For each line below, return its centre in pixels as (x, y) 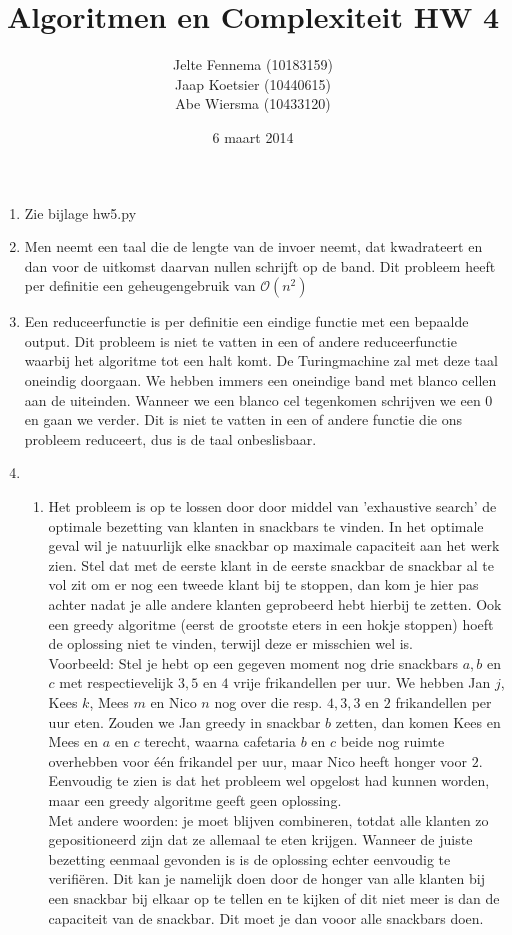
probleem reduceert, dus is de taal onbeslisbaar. (170, 438)
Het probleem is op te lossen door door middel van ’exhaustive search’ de (272, 506)
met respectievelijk (116, 682)
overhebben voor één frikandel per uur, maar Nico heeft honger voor (257, 760)
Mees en (73, 741)
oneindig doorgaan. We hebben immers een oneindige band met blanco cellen (260, 380)
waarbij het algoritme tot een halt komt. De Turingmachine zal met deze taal (261, 360)
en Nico (173, 701)
